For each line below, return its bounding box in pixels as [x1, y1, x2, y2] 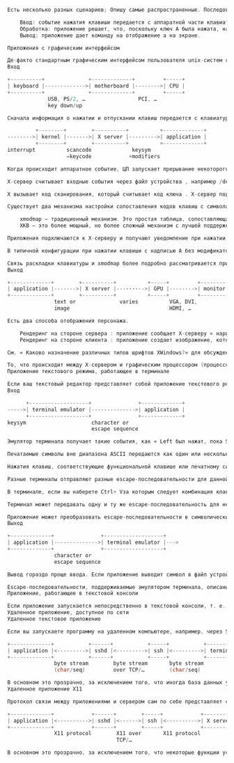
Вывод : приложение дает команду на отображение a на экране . [19, 32, 201, 39]
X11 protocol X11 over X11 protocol [54, 730, 201, 737]
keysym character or [7, 419, 130, 426]
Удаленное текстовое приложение [7, 615, 101, 622]
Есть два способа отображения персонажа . [7, 317, 130, 324]
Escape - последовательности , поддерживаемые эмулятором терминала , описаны [7, 583, 229, 590]
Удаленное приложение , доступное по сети [7, 609, 130, 616]
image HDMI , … [54, 305, 192, 312]
